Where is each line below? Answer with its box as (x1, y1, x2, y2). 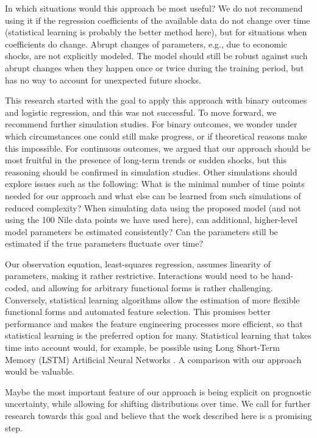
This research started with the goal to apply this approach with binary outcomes (5, 94, 307, 107)
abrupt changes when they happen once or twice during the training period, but (5, 61, 304, 74)
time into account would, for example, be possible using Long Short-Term (5, 341, 280, 354)
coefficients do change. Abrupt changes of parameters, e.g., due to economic (5, 37, 288, 50)
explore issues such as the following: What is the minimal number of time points (5, 177, 305, 190)
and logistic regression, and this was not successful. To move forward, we (5, 105, 277, 118)
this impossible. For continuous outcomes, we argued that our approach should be (5, 141, 310, 154)
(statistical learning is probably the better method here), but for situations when (5, 26, 307, 38)
